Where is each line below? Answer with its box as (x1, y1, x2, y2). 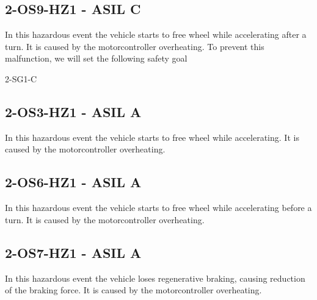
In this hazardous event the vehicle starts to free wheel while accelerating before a (5, 201, 312, 214)
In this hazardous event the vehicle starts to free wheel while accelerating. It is (5, 130, 299, 143)
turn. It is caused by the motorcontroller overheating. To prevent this (5, 40, 264, 52)
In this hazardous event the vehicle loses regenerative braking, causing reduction (5, 271, 305, 284)
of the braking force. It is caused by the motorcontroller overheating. (5, 284, 262, 296)
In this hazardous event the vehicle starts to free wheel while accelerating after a (5, 28, 307, 41)
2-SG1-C (5, 72, 37, 85)
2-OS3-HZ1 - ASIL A (5, 102, 142, 121)
